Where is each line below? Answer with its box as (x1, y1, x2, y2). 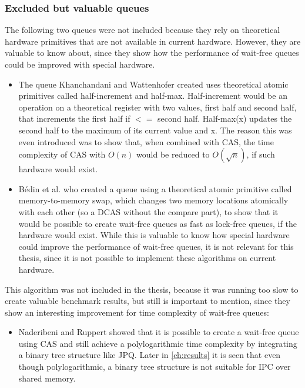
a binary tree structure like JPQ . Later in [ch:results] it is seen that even (18, 349, 281, 361)
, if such (246, 148, 275, 160)
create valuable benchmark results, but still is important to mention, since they (5, 295, 290, 307)
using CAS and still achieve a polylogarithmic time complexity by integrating (18, 337, 297, 349)
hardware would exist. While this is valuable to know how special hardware (18, 229, 290, 241)
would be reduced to (136, 148, 210, 160)
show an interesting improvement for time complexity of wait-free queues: (5, 306, 269, 318)
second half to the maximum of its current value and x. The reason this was (18, 123, 292, 136)
